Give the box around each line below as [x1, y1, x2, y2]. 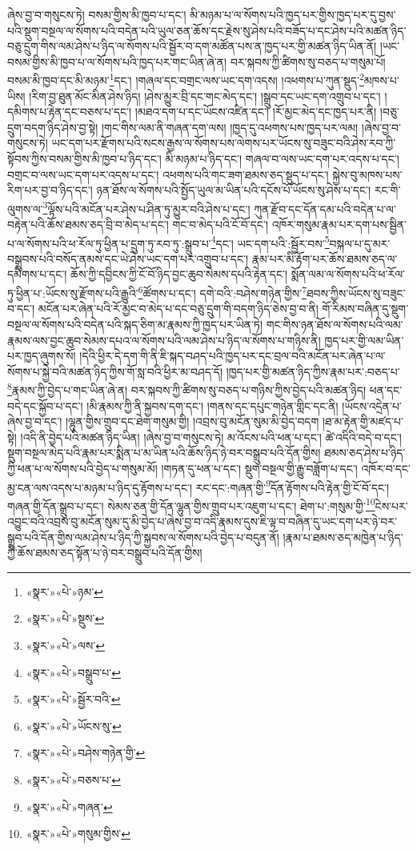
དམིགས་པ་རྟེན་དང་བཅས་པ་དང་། [7, 103, 132, 120]
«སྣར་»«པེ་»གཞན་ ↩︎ [26, 798, 113, 815]
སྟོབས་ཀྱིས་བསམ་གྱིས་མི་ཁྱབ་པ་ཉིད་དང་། [7, 150, 162, 166]
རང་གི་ [374, 182, 401, 198]
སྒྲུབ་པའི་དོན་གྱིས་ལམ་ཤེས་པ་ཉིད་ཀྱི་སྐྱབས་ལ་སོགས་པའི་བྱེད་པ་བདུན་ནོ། [7, 528, 279, 545]
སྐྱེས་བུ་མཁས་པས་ [332, 166, 403, 182]
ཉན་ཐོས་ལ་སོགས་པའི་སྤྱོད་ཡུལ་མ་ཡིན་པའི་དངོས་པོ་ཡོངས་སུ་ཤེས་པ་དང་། [96, 182, 371, 198]
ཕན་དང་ [369, 381, 403, 398]
